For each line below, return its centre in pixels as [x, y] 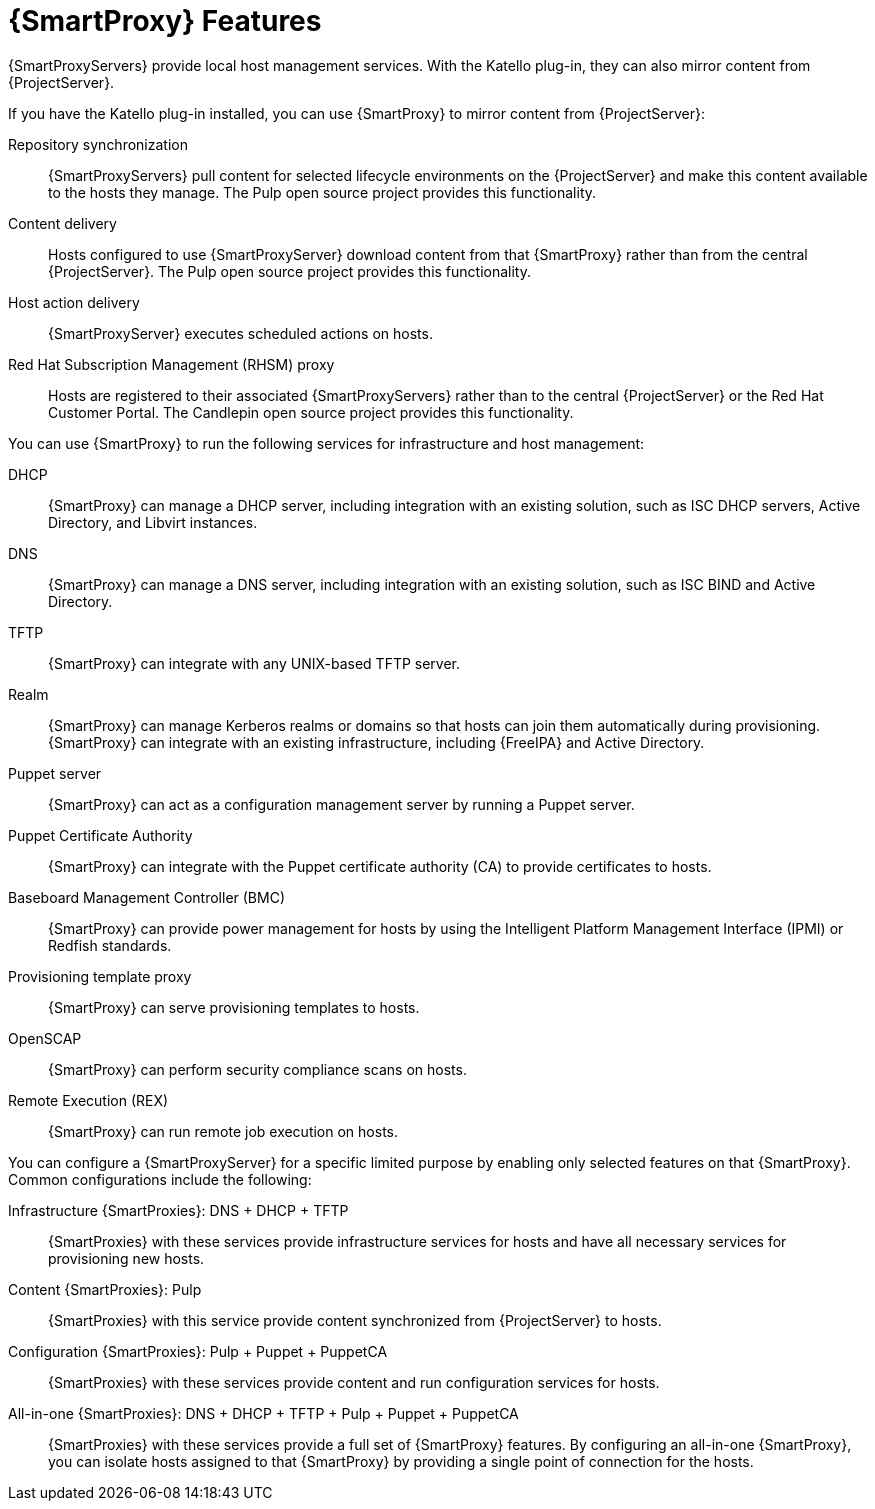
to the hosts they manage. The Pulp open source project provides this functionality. [322, 192]
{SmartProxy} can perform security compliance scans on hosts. [257, 1069]
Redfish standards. [110, 945]
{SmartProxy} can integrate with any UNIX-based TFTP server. [254, 663]
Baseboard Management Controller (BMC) [146, 897]
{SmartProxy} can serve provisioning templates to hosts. [234, 1007]
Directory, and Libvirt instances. [153, 522]
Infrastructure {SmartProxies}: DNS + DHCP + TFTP [178, 1210]
